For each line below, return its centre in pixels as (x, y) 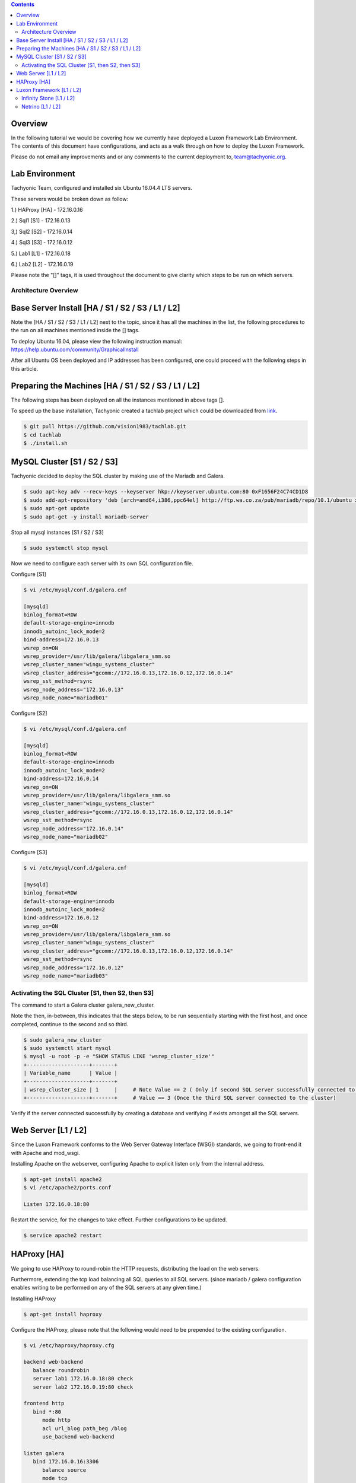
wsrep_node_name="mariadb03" (66, 976)
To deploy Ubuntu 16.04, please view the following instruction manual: (96, 341)
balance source (64, 1470)
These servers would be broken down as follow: (70, 199)
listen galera (44, 1453)
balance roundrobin (61, 1370)
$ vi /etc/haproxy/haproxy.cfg (69, 1345)
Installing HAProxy (34, 1299)
